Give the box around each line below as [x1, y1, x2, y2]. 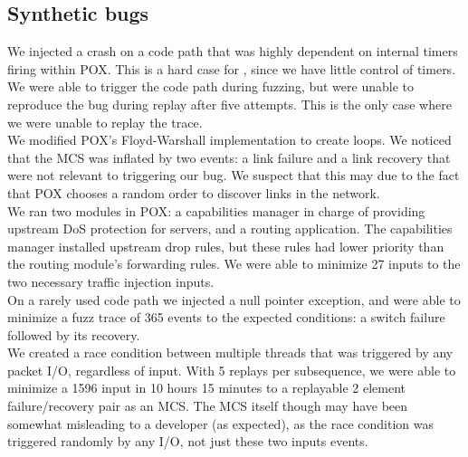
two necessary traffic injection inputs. [7, 271, 215, 290]
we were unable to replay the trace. [7, 112, 203, 131]
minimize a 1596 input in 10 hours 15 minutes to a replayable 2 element [7, 378, 406, 397]
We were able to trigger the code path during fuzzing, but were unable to [7, 77, 414, 96]
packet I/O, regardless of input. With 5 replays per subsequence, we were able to [7, 360, 456, 379]
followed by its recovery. [7, 325, 140, 344]
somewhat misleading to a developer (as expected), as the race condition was [7, 414, 434, 433]
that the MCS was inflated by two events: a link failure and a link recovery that [7, 148, 451, 167]
